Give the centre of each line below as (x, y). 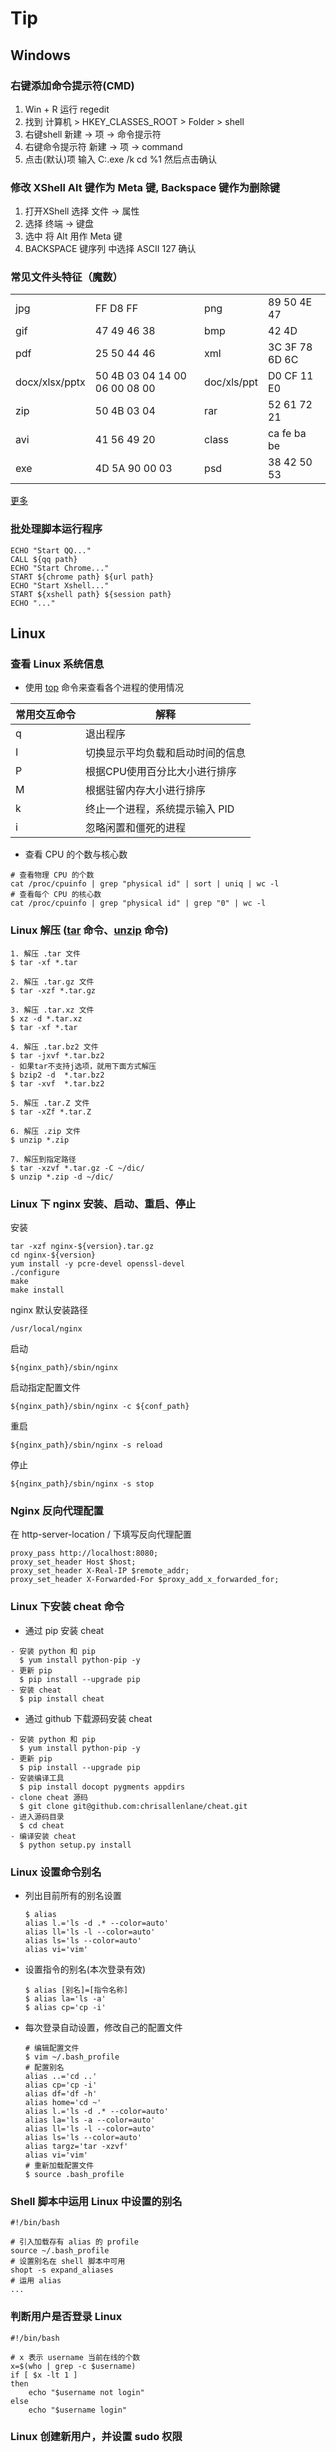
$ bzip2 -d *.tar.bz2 (57, 1075)
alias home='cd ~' (63, 2102)
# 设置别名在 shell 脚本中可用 (68, 2262)
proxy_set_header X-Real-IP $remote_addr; (100, 1571)
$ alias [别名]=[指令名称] (76, 1990)
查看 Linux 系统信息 (57, 664)
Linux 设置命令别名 (56, 1872)
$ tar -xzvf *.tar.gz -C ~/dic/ (77, 1168)
